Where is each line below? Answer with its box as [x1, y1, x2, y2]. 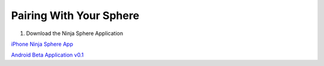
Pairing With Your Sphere [11, 9, 140, 22]
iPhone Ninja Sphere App [11, 40, 73, 48]
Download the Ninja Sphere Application [26, 30, 123, 37]
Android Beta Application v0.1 [11, 51, 84, 59]
